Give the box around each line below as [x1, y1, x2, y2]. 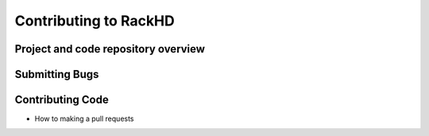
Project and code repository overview [14, 42, 206, 56]
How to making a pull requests [34, 114, 134, 123]
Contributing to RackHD [14, 12, 175, 29]
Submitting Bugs [14, 68, 99, 81]
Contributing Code [14, 93, 109, 107]
